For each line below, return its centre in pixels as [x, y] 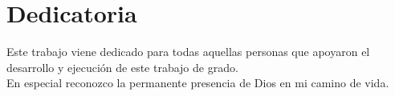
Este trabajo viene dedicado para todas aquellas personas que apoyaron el [188, 52]
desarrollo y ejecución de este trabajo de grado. [122, 67]
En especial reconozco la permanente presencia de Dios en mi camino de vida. [198, 83]
